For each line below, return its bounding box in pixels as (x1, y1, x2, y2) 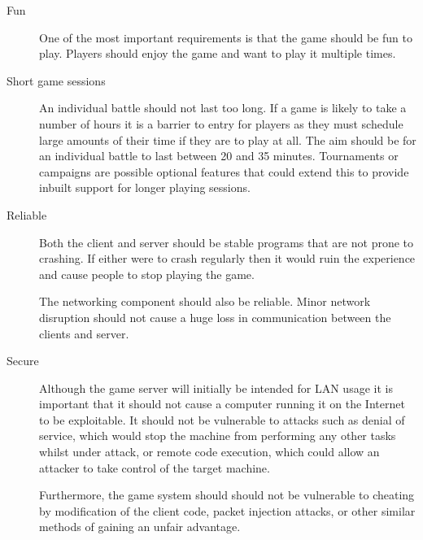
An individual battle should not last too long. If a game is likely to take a (39, 99, 407, 116)
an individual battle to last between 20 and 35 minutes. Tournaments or (39, 147, 399, 164)
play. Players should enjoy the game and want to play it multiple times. (39, 45, 396, 62)
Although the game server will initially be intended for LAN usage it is (39, 379, 393, 396)
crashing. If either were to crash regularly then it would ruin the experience (39, 250, 416, 267)
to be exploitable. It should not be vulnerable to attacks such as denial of (39, 411, 405, 428)
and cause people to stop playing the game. (39, 265, 255, 282)
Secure (7, 352, 39, 369)
